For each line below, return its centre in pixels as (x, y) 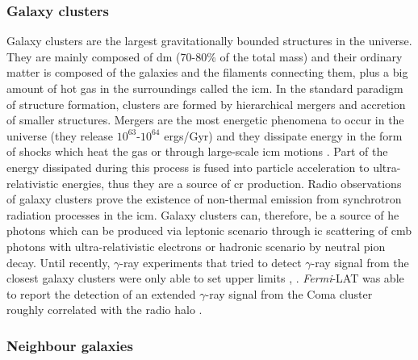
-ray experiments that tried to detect (211, 262)
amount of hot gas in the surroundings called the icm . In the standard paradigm (205, 88)
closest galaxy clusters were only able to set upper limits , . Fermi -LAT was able (205, 278)
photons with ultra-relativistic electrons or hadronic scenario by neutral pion (196, 246)
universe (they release (60, 135)
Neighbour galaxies (70, 345)
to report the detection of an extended (101, 293)
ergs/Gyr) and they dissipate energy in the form (283, 135)
